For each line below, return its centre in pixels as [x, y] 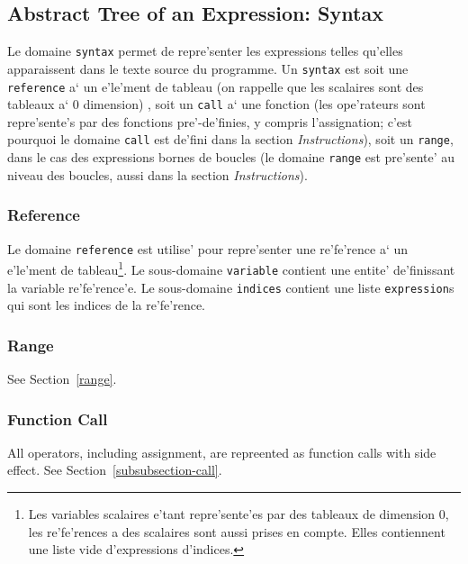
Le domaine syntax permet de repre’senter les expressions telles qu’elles [205, 51]
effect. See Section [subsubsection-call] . [115, 470]
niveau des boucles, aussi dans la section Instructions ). [157, 174]
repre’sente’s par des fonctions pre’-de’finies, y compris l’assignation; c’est [210, 121]
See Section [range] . [62, 378]
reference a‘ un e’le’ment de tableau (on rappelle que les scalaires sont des [216, 86]
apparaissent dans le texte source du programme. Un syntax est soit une [208, 68]
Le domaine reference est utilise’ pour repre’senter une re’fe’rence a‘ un [208, 248]
